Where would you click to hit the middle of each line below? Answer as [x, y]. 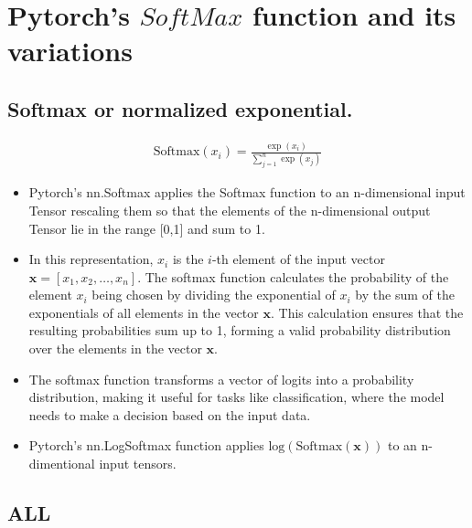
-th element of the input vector [298, 259]
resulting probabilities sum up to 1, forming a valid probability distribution [240, 330]
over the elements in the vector [115, 348]
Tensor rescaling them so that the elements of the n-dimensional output [230, 210]
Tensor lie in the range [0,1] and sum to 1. [147, 228]
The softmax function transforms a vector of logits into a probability [221, 379]
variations [70, 51]
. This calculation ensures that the [367, 312]
